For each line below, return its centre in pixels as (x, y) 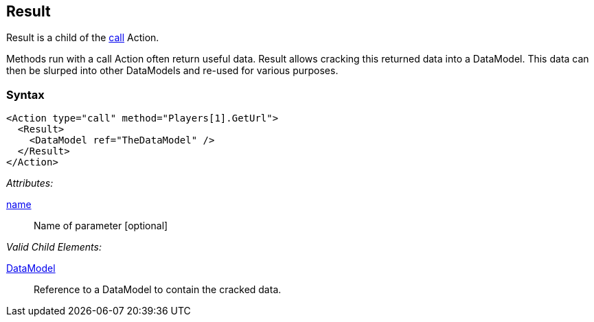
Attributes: (30, 183)
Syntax (25, 94)
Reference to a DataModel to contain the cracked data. (158, 290)
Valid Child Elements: (54, 247)
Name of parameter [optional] (101, 226)
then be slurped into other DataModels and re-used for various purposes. (172, 71)
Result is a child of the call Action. (83, 38)
